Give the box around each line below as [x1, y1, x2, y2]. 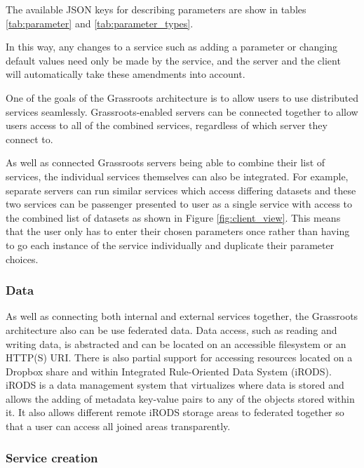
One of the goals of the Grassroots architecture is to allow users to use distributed [6, 90, 359, 105]
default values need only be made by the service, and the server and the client [6, 53, 341, 67]
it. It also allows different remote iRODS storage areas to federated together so [6, 405, 344, 420]
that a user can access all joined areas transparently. [6, 419, 231, 434]
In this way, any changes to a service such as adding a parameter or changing [6, 39, 338, 54]
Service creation [6, 448, 98, 466]
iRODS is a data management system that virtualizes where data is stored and [6, 377, 344, 392]
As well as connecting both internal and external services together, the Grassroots [6, 309, 358, 323]
